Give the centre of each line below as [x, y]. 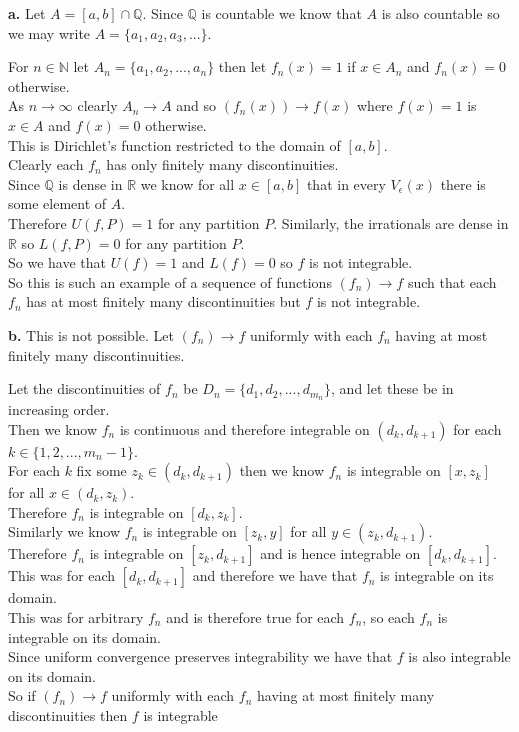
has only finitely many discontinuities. [222, 164]
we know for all [187, 183]
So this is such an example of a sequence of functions [170, 281]
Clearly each [46, 164]
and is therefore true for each [255, 616]
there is [463, 183]
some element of [57, 203]
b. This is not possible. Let [91, 334]
